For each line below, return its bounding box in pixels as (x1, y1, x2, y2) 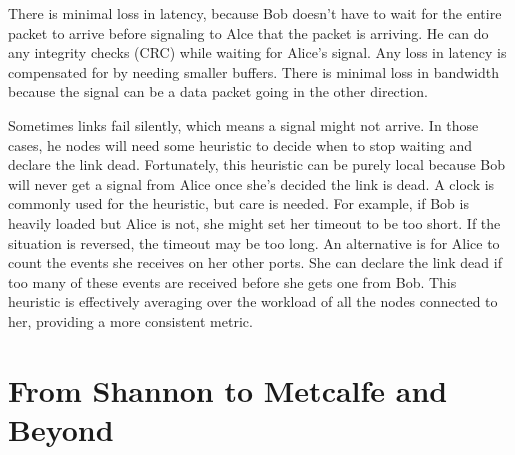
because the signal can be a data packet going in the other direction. (8, 81, 428, 102)
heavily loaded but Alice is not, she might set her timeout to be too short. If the (8, 212, 501, 233)
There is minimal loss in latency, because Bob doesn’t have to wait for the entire (8, 3, 502, 23)
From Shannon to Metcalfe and (8, 369, 448, 410)
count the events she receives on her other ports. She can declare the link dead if (8, 252, 502, 273)
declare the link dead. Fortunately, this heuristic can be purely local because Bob (8, 154, 506, 175)
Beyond (8, 408, 114, 449)
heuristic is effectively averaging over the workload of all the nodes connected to (8, 291, 498, 312)
